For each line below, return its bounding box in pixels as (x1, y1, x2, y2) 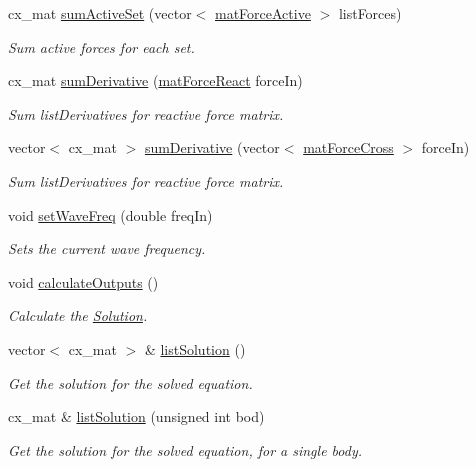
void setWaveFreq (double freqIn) (8, 204, 213, 225)
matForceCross (303, 137, 394, 158)
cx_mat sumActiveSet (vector (8, 3, 192, 23)
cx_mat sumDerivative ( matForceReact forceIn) (8, 70, 303, 91)
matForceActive (215, 3, 311, 23)
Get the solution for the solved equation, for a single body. (8, 439, 363, 460)
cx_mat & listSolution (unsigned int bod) (8, 406, 265, 427)
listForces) (338, 3, 402, 23)
